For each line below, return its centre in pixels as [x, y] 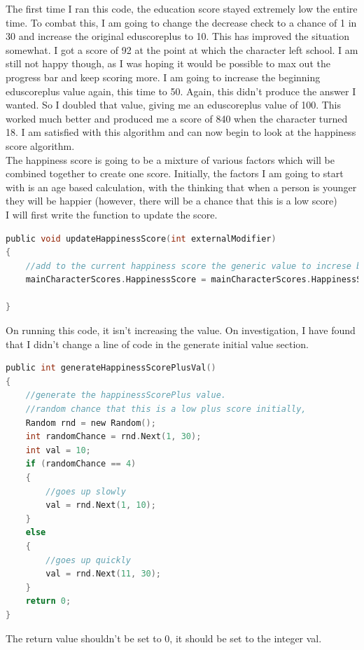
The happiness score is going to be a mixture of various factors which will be [170, 159]
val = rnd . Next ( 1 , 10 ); [101, 505]
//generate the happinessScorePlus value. [126, 395]
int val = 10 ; [58, 450]
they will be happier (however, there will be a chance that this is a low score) [171, 201]
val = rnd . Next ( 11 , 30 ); [104, 574]
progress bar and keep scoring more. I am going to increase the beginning [163, 77]
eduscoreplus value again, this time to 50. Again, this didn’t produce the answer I [181, 91]
